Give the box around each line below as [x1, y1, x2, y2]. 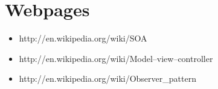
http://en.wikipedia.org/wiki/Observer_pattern [19, 72, 196, 85]
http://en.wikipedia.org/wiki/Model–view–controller [19, 52, 213, 64]
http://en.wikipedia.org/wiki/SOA [19, 32, 147, 44]
